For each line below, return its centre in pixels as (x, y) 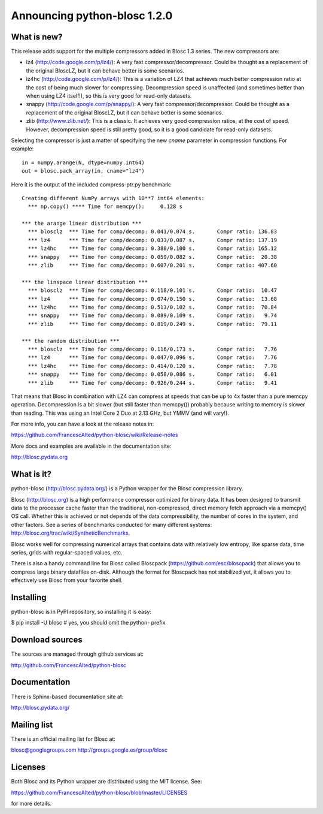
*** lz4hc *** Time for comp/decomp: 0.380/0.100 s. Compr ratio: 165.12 (153, 248)
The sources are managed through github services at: (77, 654)
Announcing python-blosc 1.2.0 (92, 16)
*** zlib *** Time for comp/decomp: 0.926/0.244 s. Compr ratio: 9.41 (153, 383)
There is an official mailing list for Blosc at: (63, 739)
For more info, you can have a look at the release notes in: (83, 424)
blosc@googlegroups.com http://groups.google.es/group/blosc (89, 750)
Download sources (47, 640)
